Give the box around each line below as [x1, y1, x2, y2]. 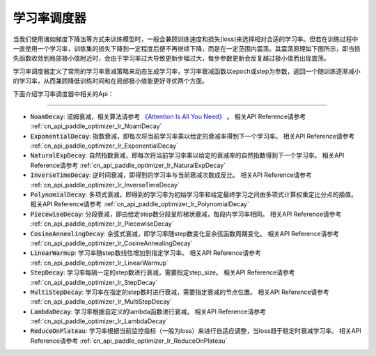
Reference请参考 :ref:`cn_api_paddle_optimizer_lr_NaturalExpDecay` [30, 161, 226, 169]
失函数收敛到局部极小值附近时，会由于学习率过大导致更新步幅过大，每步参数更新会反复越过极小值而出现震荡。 [13, 54, 330, 63]
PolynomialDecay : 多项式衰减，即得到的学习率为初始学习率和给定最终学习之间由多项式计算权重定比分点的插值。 [30, 190, 358, 199]
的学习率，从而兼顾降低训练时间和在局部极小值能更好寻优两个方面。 [13, 77, 208, 85]
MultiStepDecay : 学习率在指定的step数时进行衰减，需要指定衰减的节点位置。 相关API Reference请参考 [30, 288, 330, 296]
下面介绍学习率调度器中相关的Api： [13, 89, 114, 98]
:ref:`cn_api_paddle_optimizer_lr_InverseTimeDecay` [30, 180, 180, 189]
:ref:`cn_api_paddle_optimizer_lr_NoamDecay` [30, 122, 162, 130]
